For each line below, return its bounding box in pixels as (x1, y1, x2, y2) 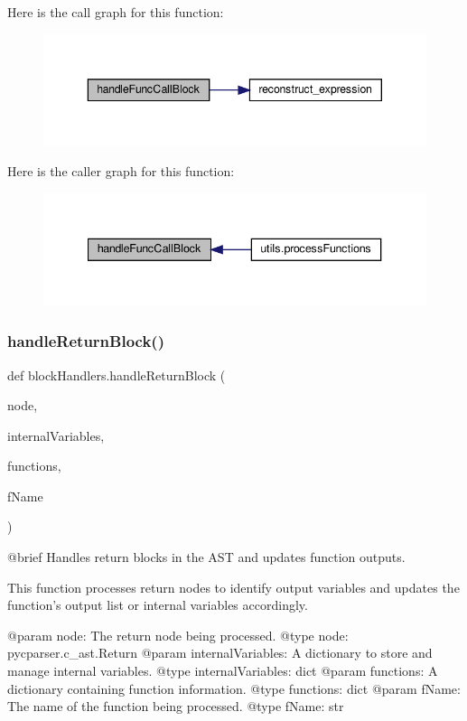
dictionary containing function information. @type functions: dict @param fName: (7, 679, 461, 698)
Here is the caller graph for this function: (7, 162, 235, 181)
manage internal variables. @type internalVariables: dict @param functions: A (7, 661, 438, 680)
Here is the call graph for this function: (7, 3, 224, 21)
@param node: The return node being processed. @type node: (7, 625, 349, 644)
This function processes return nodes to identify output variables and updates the (7, 577, 460, 596)
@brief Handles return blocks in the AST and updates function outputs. (7, 548, 406, 566)
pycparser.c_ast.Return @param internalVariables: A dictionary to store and (7, 643, 433, 662)
